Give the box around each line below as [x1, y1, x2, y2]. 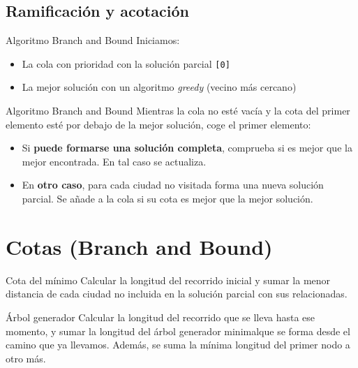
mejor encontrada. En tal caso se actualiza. [22, 154, 207, 168]
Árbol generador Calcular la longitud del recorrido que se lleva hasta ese [6, 309, 315, 324]
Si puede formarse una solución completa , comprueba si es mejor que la [22, 140, 352, 155]
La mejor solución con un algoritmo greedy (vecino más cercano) [22, 80, 297, 94]
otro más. [6, 351, 46, 365]
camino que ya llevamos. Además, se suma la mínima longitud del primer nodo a [6, 337, 350, 352]
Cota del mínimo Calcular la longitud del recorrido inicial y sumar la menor [6, 272, 331, 287]
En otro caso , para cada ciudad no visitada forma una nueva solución [22, 177, 324, 192]
